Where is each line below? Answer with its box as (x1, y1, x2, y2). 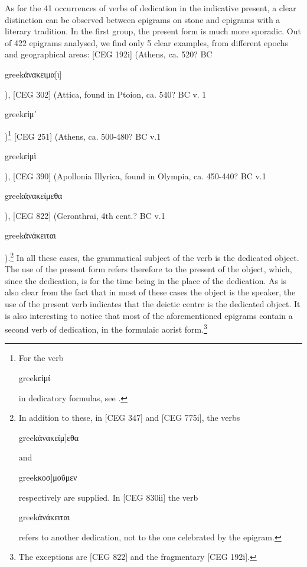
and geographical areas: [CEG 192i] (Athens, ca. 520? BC (5, 48, 213, 60)
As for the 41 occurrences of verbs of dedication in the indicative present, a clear (5, 2, 296, 14)
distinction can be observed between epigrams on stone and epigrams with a (5, 13, 280, 25)
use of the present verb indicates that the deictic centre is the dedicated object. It (5, 298, 301, 310)
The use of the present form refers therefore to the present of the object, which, (5, 263, 292, 275)
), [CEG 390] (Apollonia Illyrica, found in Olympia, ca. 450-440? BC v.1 (5, 169, 266, 182)
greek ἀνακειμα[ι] (5, 67, 62, 80)
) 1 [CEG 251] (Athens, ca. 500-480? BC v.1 (5, 128, 161, 142)
